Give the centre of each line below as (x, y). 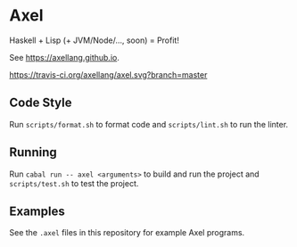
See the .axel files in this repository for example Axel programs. (127, 233)
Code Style (41, 103)
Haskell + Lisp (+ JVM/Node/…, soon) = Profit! (95, 40)
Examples (37, 211)
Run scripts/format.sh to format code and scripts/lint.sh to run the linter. (148, 124)
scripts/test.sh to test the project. (74, 183)
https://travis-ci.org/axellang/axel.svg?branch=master (108, 74)
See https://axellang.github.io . (65, 57)
